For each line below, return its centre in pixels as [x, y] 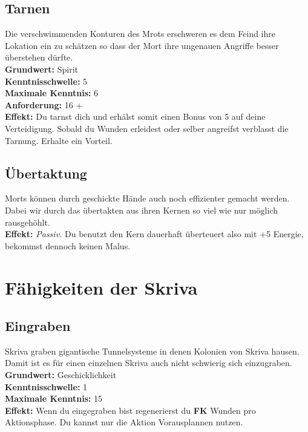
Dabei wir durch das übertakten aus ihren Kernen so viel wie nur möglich [142, 210]
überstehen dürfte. [39, 57]
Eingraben [38, 326]
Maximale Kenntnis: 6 [52, 93]
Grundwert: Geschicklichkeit [61, 375]
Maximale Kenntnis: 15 [54, 398]
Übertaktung [46, 173]
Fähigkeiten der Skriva [101, 287]
